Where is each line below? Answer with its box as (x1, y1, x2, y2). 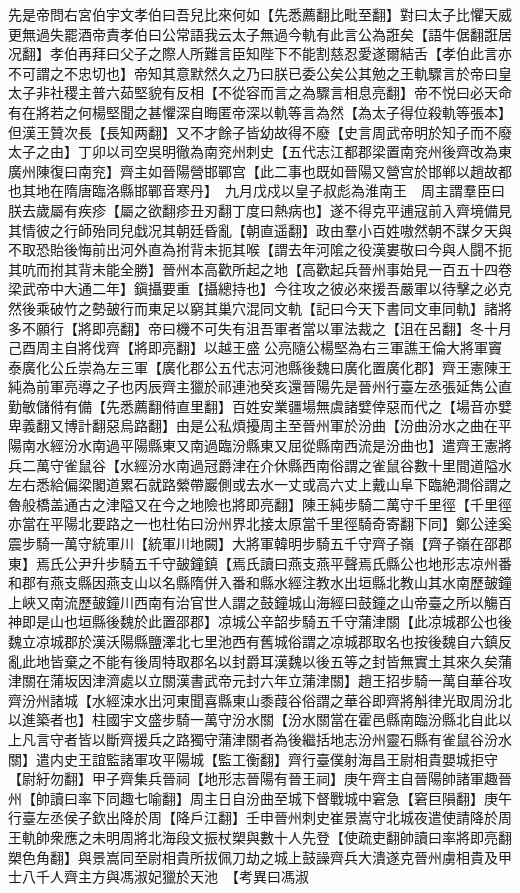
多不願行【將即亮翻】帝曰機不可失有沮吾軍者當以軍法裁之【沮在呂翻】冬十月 (8, 317, 512, 338)
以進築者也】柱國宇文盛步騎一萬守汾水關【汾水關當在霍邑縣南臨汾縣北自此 (8, 709, 498, 730)
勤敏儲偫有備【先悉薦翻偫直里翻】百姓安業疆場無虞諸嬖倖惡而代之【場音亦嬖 (8, 395, 512, 416)
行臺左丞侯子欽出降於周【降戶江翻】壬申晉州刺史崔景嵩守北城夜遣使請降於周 (8, 807, 512, 828)
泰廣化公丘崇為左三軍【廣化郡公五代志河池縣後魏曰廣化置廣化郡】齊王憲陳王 (8, 356, 512, 377)
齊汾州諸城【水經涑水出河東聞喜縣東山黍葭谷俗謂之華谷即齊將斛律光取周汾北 (8, 689, 512, 710)
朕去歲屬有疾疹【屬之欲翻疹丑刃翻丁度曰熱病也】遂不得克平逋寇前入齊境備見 (8, 199, 512, 220)
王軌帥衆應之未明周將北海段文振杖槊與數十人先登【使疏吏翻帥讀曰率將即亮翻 (8, 826, 512, 847)
